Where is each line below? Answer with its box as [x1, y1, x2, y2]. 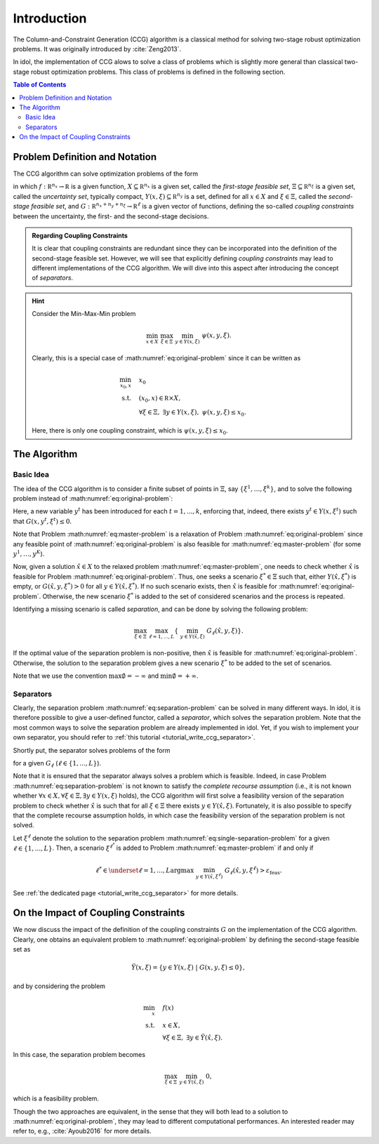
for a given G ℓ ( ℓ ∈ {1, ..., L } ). [13, 759, 102, 769]
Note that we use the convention [13, 671, 107, 680]
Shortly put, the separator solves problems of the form [13, 746, 171, 754]
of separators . [32, 274, 74, 282]
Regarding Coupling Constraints [32, 231, 128, 239]
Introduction [13, 11, 87, 26]
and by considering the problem [13, 982, 105, 990]
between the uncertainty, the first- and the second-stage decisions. [13, 211, 209, 221]
